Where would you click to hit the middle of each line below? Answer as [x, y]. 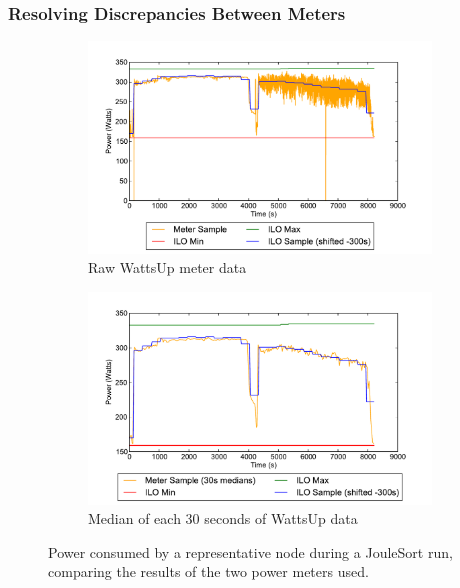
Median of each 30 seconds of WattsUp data [223, 518]
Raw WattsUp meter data [167, 267]
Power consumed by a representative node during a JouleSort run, [250, 551]
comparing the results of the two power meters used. [208, 571]
